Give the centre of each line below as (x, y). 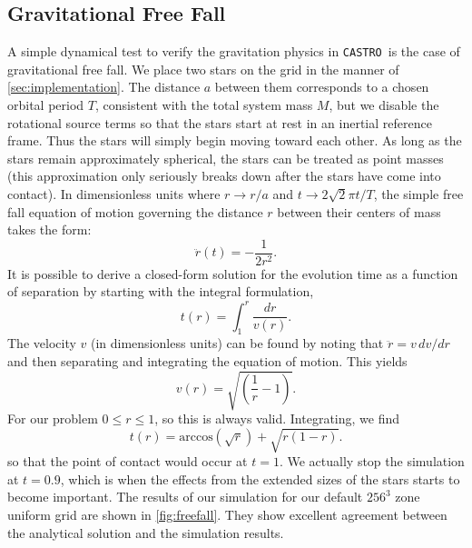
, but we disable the (384, 105)
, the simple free (418, 194)
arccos (196, 437)
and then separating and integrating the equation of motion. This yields (207, 360)
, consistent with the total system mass (204, 105)
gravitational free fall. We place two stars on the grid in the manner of (203, 69)
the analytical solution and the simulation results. (146, 532)
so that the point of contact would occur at (128, 461)
